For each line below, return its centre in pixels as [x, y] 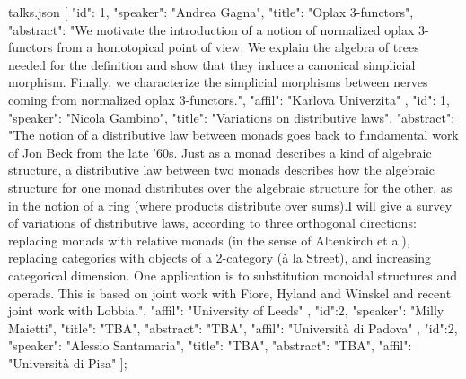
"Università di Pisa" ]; [68, 362]
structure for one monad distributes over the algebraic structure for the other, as [230, 187]
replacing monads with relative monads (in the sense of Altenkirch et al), [209, 240]
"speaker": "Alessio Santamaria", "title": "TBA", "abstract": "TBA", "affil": [210, 345]
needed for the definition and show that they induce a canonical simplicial [212, 64]
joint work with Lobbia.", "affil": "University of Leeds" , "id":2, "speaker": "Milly [226, 310]
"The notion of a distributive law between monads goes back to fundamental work [233, 135]
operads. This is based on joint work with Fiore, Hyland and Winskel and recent [230, 293]
